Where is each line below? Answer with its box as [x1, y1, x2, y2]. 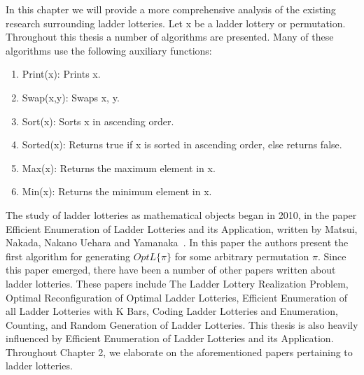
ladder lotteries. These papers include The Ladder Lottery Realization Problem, [6, 276, 349, 290]
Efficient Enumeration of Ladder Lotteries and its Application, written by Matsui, [6, 221, 358, 236]
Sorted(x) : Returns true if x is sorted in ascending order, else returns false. [22, 137, 342, 152]
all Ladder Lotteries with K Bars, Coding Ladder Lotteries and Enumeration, [6, 304, 338, 318]
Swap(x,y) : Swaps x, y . [22, 90, 120, 104]
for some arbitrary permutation [174, 248, 309, 263]
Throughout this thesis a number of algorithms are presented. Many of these [6, 29, 334, 44]
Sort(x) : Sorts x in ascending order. [22, 113, 174, 128]
